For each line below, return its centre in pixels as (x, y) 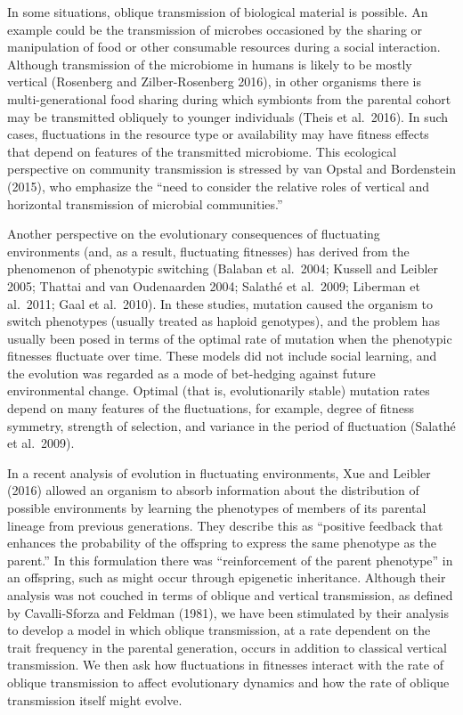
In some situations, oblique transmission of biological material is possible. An (218, 12)
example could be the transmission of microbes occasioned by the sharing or (215, 29)
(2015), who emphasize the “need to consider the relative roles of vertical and (219, 186)
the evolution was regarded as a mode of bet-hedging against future (191, 373)
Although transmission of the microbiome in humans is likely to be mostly (210, 64)
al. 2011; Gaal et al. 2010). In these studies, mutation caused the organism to (220, 303)
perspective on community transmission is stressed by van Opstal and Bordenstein (231, 169)
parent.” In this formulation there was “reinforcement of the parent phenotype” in (230, 560)
